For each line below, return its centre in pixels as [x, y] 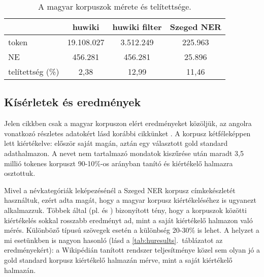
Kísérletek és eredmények [73, 102]
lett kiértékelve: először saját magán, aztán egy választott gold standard [116, 143]
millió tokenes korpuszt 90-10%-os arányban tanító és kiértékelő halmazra [119, 163]
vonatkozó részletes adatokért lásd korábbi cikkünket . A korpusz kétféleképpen [127, 133]
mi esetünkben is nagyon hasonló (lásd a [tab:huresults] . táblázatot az [113, 240]
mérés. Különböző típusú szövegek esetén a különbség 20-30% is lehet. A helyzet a [132, 230]
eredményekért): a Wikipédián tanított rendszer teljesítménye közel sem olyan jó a [132, 250]
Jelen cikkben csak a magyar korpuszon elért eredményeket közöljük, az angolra [128, 123]
